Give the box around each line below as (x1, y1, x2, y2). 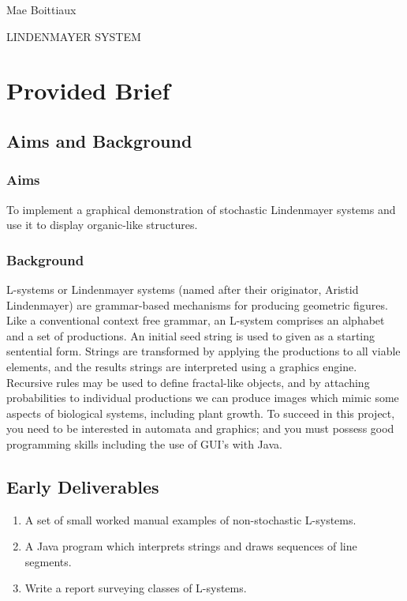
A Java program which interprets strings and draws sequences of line (24, 538, 357, 554)
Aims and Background (6, 128, 192, 152)
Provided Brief (6, 74, 170, 107)
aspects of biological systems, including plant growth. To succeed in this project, (6, 404, 395, 421)
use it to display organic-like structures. (6, 216, 198, 233)
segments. (24, 553, 72, 569)
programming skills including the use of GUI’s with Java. (6, 435, 282, 452)
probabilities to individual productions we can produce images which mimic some (6, 389, 399, 406)
